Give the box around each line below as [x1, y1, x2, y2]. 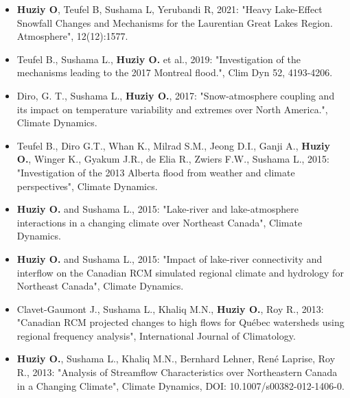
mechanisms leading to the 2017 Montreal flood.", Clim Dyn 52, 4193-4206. [16, 65, 333, 80]
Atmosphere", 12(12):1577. [16, 29, 128, 43]
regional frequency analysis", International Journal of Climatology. [16, 328, 296, 342]
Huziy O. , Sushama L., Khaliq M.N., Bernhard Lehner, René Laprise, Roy [16, 351, 336, 366]
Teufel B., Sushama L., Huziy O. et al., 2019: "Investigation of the [16, 51, 301, 66]
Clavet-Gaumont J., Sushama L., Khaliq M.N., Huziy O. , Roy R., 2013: [16, 301, 324, 316]
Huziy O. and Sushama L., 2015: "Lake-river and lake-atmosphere [16, 202, 299, 216]
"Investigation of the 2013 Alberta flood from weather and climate [16, 165, 295, 179]
